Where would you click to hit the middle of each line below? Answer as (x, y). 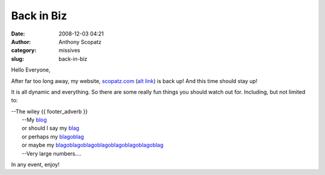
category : (24, 51)
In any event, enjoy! (36, 165)
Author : (21, 41)
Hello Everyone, (31, 70)
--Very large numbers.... (51, 153)
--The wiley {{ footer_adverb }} (50, 111)
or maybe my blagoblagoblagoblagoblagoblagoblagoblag (93, 145)
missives (70, 51)
